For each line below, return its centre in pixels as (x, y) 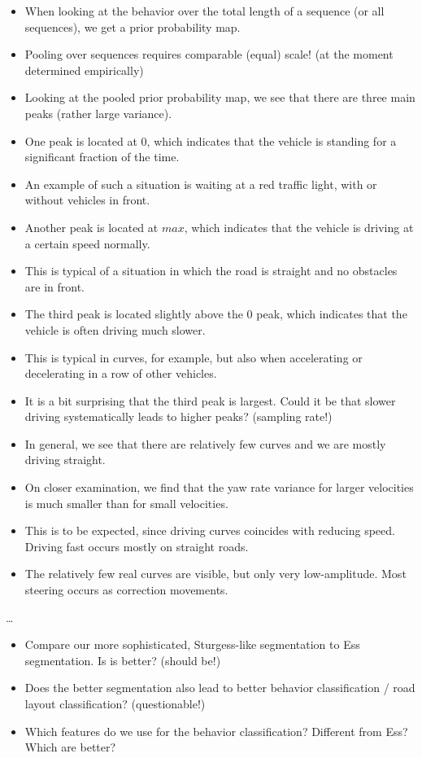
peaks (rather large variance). (98, 113)
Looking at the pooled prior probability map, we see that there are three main (220, 97)
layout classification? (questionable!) (115, 703)
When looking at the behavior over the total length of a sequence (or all (204, 11)
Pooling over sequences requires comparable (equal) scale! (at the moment (209, 54)
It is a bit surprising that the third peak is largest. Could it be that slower (210, 400)
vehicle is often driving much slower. (115, 329)
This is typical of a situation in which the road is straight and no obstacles (211, 271)
